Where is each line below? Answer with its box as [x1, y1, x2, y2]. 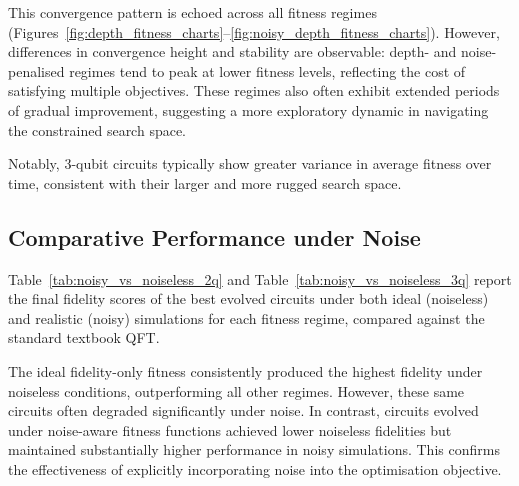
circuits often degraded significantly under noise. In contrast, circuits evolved [8, 400, 479, 421]
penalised [8, 60, 65, 81]
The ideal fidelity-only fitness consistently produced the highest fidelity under [8, 360, 483, 381]
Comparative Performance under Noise [8, 221, 421, 252]
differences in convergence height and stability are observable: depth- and [8, 41, 457, 62]
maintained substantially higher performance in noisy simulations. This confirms [8, 439, 500, 460]
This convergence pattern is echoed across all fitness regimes [8, 2, 377, 22]
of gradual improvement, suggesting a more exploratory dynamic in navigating [8, 99, 489, 120]
